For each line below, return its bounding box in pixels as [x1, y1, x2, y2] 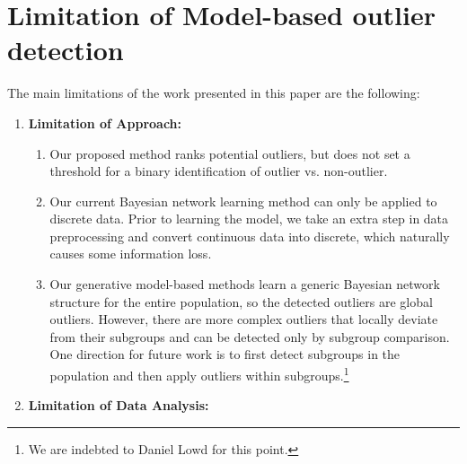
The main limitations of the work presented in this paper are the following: [7, 83, 420, 102]
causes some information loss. [49, 244, 212, 263]
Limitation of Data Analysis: [28, 396, 209, 415]
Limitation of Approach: [28, 113, 182, 132]
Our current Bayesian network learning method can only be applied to [49, 191, 437, 210]
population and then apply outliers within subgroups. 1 [49, 363, 349, 384]
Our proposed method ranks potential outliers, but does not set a [49, 144, 410, 162]
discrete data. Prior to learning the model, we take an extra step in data [49, 209, 449, 228]
